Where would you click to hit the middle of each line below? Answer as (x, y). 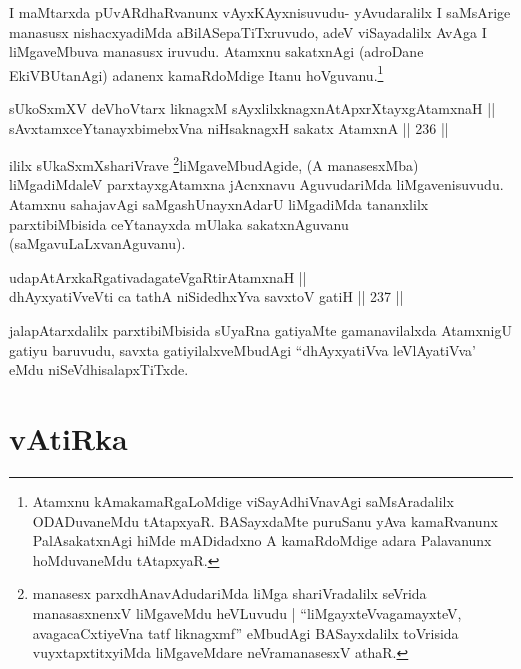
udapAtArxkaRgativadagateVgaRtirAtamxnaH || (158, 276)
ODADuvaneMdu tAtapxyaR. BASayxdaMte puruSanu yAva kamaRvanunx (265, 520)
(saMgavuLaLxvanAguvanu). (97, 243)
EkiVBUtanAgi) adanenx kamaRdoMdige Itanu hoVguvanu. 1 (196, 73)
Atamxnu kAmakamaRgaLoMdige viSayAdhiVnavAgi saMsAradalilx (243, 500)
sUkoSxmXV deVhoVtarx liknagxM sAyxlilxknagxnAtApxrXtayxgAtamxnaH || (252, 108)
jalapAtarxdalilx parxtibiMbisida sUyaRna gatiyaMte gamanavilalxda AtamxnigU (260, 330)
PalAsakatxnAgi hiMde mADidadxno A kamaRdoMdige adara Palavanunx (262, 540)
